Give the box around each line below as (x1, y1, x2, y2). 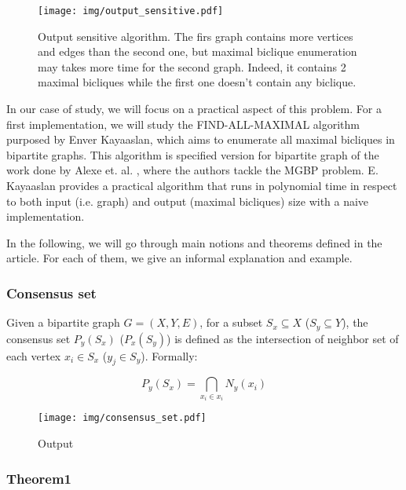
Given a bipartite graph (6, 314, 120, 331)
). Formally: (141, 347, 198, 364)
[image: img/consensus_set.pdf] (38, 412, 207, 424)
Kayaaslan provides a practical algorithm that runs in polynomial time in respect (6, 177, 397, 193)
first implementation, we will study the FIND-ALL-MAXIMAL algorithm (6, 115, 360, 132)
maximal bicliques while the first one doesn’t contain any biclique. (38, 74, 357, 90)
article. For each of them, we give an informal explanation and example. (6, 250, 353, 266)
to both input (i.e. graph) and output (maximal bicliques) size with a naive (6, 192, 369, 209)
